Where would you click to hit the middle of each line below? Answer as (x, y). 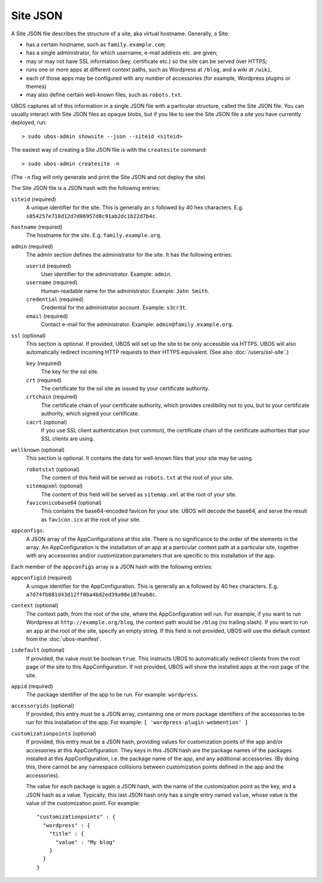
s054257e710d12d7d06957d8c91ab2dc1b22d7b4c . (92, 216)
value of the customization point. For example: (83, 803)
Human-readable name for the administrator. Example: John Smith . (125, 291)
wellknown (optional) (38, 450)
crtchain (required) (52, 397)
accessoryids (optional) (43, 706)
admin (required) (32, 246)
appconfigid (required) (42, 578)
